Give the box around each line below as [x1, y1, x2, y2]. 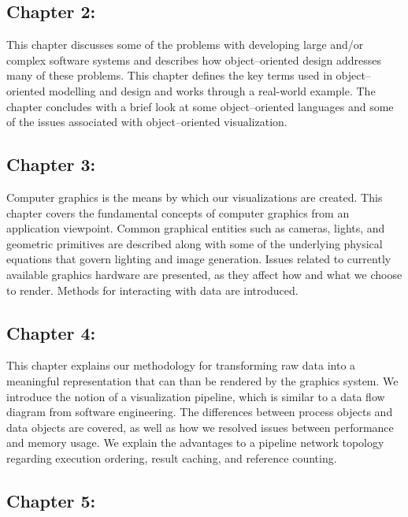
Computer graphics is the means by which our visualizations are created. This [6, 188, 383, 205]
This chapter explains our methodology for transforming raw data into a [6, 357, 356, 374]
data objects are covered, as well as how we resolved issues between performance [6, 418, 394, 435]
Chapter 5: [6, 488, 96, 512]
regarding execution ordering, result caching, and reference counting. [6, 449, 337, 466]
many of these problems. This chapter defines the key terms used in [6, 67, 332, 84]
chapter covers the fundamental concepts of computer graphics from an [6, 204, 350, 221]
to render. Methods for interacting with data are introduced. [6, 281, 299, 298]
